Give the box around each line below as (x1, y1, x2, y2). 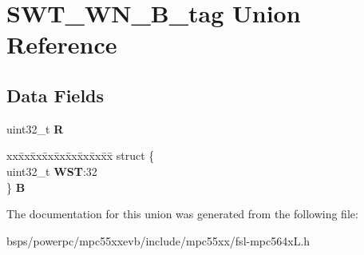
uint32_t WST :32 (6, 162, 97, 179)
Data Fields (6, 82, 105, 107)
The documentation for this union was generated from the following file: (6, 205, 358, 222)
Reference (6, 28, 117, 61)
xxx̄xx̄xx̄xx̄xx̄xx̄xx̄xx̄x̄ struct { (6, 147, 155, 164)
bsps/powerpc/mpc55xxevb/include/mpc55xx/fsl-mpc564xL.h (6, 232, 311, 249)
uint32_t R (6, 120, 64, 137)
